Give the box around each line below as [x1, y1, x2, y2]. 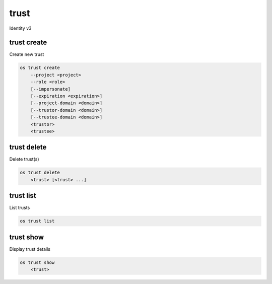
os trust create [20, 65, 60, 70]
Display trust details [9, 246, 50, 252]
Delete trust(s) [9, 156, 40, 162]
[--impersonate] [30, 86, 71, 92]
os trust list [20, 218, 55, 224]
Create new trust [9, 51, 44, 57]
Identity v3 [9, 25, 32, 31]
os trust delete [20, 170, 60, 176]
